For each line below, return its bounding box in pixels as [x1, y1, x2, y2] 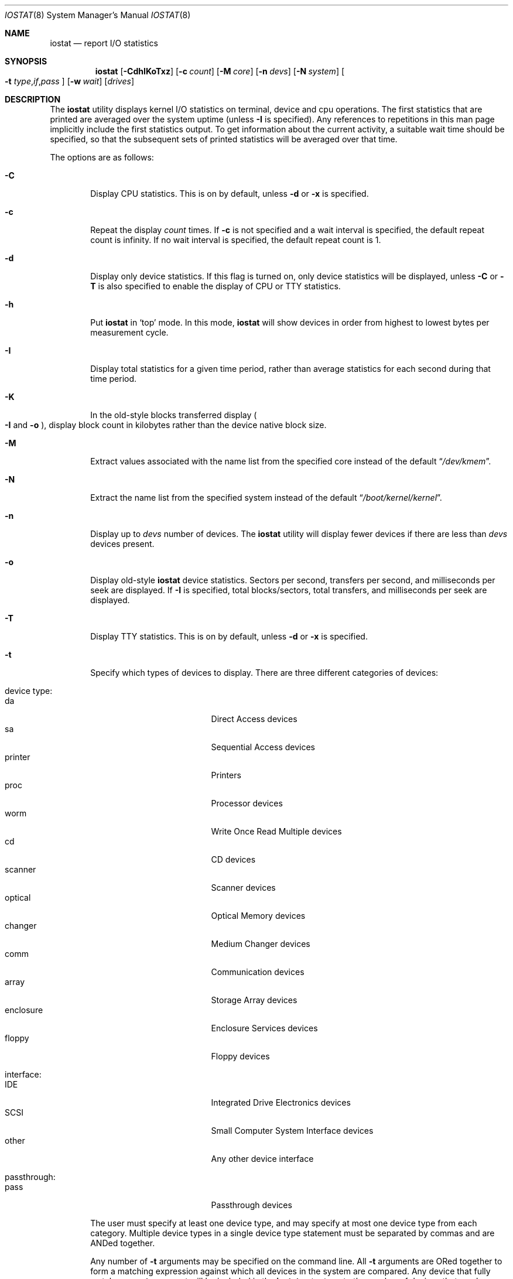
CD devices [211, 854, 256, 864]
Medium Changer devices [211, 939, 310, 949]
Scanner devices [211, 883, 276, 892]
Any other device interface [211, 1154, 314, 1164]
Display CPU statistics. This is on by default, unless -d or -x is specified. [90, 189, 369, 199]
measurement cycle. [90, 327, 169, 337]
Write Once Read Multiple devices [211, 826, 342, 836]
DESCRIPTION [5, 94, 61, 104]
